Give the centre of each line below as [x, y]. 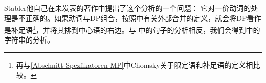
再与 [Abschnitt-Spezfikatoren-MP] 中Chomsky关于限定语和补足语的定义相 [135, 65]
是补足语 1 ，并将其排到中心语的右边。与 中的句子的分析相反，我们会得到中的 [132, 29]
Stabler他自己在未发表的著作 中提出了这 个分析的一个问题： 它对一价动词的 [128, 8]
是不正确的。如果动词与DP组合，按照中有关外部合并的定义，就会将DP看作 [136, 18]
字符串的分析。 [29, 40]
